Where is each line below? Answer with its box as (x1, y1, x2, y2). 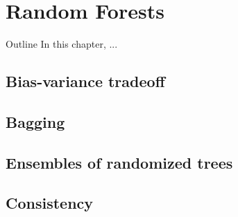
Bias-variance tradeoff (6, 70, 165, 92)
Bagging (6, 111, 65, 132)
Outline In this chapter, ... (6, 37, 118, 51)
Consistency (6, 192, 94, 214)
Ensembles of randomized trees (6, 151, 233, 173)
